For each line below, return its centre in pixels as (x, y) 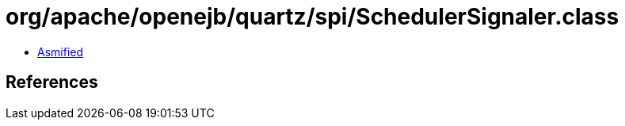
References (52, 82)
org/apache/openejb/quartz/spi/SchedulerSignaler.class (312, 17)
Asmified (61, 52)
